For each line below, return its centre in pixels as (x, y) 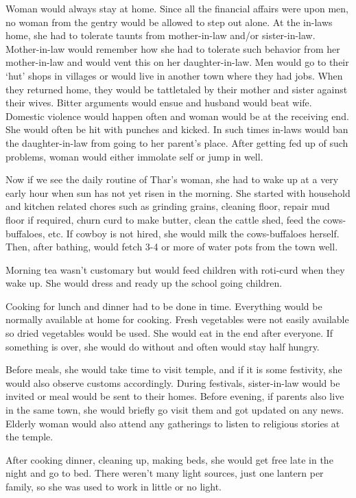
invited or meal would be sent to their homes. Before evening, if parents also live (175, 396)
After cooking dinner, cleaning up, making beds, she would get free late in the (169, 459)
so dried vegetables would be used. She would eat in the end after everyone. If (169, 333)
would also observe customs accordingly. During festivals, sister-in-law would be (173, 382)
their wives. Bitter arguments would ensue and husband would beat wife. (159, 103)
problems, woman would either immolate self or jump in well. (134, 156)
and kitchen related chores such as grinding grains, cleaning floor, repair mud (168, 206)
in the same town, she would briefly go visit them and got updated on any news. (175, 410)
